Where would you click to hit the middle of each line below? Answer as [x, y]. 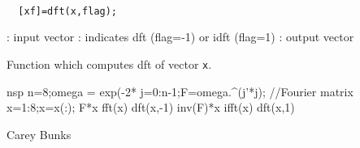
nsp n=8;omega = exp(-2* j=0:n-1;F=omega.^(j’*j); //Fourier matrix [180, 91]
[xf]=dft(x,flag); [68, 11]
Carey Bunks [39, 134]
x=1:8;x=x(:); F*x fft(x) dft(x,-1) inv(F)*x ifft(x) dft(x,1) [151, 107]
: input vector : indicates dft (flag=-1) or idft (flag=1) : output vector [180, 37]
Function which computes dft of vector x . [109, 63]
